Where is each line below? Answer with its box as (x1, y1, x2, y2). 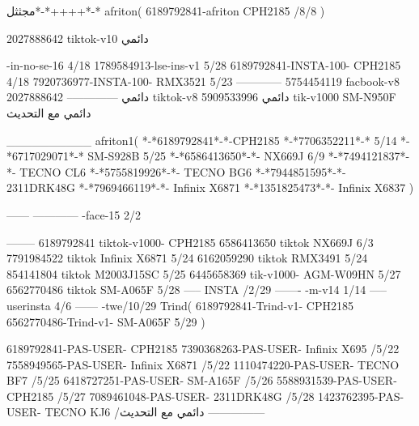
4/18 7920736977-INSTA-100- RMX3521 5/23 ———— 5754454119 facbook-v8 (6, 72, 400, 89)
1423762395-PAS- (318, 387, 404, 404)
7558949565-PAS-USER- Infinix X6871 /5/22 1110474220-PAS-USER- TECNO (6, 356, 400, 373)
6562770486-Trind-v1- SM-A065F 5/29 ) (6, 313, 205, 330)
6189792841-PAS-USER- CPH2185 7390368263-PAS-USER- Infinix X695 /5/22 (6, 340, 400, 357)
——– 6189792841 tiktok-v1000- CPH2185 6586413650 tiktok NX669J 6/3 (6, 233, 374, 250)
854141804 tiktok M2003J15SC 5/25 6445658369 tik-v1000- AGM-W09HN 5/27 (6, 265, 401, 282)
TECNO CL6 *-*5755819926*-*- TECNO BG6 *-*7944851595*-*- (19, 163, 346, 180)
